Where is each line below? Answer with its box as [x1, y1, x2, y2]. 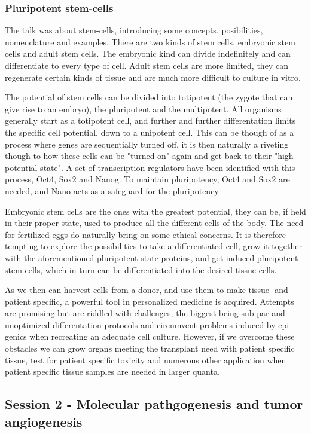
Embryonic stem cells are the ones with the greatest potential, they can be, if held [5, 204, 306, 217]
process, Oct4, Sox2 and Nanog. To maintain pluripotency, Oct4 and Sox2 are [5, 173, 290, 185]
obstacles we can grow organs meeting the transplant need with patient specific [5, 342, 295, 354]
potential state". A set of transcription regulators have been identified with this [5, 161, 295, 173]
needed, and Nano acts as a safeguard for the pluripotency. [5, 184, 221, 197]
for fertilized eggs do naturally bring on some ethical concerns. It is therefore [5, 228, 286, 240]
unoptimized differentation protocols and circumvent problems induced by [5, 318, 276, 331]
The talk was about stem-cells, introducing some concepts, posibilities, [5, 24, 263, 36]
